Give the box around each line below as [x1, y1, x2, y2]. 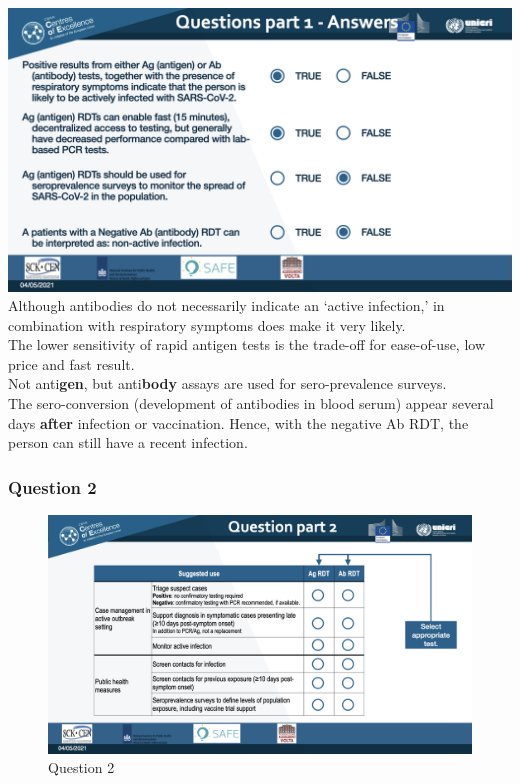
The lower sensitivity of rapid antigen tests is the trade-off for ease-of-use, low [8, 334, 486, 355]
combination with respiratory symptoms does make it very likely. [8, 314, 406, 335]
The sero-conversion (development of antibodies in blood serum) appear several [8, 393, 494, 414]
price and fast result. [8, 353, 135, 374]
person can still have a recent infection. [8, 432, 248, 453]
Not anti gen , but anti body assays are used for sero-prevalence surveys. [8, 373, 447, 394]
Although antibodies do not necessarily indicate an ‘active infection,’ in [8, 295, 445, 316]
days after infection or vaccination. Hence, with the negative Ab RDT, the [8, 412, 469, 433]
